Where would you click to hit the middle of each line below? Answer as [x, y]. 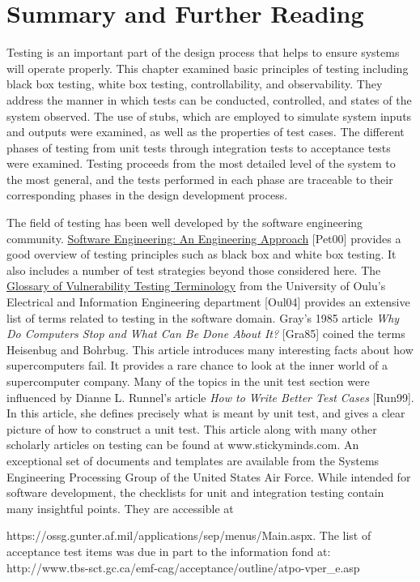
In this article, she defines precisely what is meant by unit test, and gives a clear [206, 413]
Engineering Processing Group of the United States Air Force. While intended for [209, 476]
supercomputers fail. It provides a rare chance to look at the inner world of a [197, 365]
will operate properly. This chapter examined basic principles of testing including [208, 68]
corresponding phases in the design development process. [147, 195]
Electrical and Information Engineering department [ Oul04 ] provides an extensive [208, 302]
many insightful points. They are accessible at [120, 508]
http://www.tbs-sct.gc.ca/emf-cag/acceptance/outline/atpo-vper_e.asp [183, 567]
